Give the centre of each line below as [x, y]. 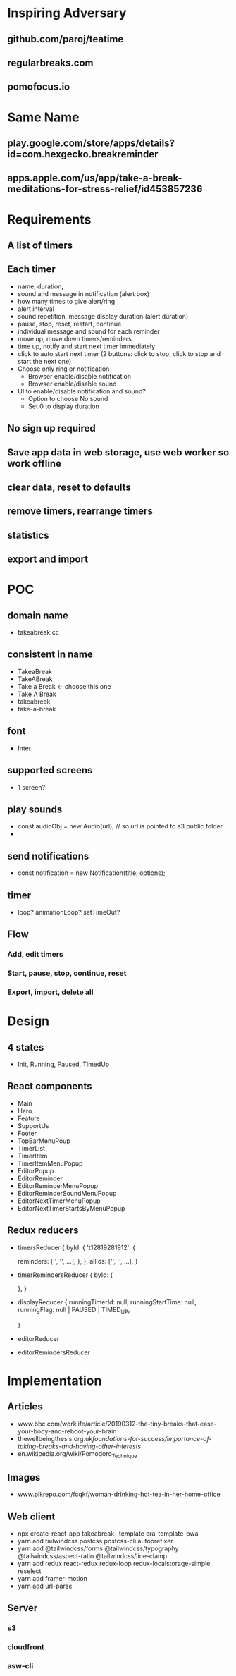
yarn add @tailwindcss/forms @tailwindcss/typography [98, 1548]
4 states [26, 1047]
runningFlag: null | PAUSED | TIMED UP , [74, 1310]
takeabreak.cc [38, 632]
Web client [31, 1516]
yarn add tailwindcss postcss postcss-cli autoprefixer [95, 1541]
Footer [27, 1133]
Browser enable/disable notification [80, 376]
